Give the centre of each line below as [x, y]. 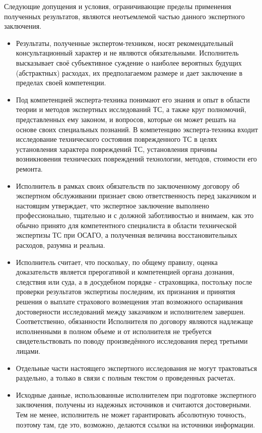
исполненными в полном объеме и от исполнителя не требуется [114, 331]
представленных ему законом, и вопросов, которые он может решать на [126, 119]
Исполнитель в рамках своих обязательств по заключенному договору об [128, 185]
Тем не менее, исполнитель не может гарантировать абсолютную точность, [131, 414]
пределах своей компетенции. [61, 83]
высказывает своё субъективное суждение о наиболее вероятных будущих [129, 62]
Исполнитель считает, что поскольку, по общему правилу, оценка [117, 262]
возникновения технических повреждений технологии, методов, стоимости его [136, 159]
